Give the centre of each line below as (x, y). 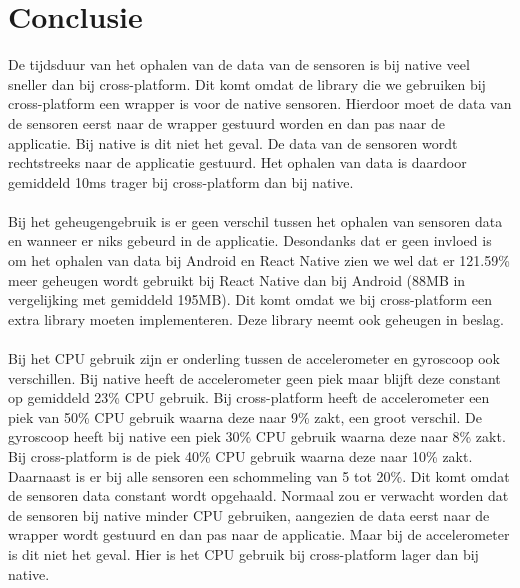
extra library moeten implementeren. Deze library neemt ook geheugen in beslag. (256, 318)
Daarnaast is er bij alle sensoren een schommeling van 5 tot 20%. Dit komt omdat (259, 475)
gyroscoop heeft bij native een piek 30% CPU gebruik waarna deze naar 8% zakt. (257, 436)
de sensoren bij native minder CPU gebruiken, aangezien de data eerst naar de (249, 514)
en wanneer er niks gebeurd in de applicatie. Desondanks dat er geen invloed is (250, 240)
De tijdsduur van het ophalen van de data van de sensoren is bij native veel (239, 64)
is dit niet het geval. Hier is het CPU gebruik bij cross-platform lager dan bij (243, 553)
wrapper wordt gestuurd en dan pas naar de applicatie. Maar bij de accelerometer (259, 534)
